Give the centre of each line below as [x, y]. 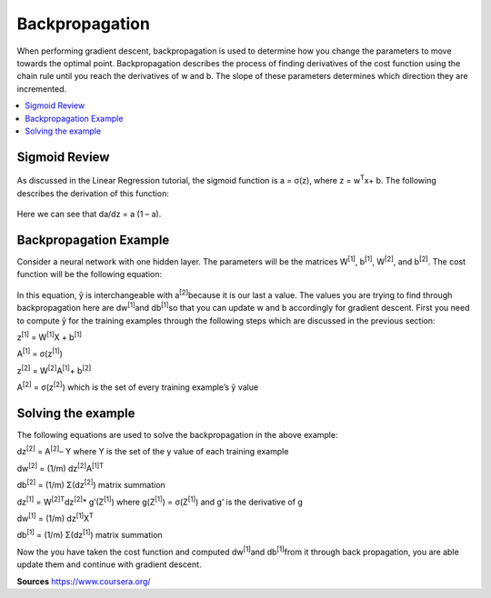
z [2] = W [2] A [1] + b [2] [54, 370]
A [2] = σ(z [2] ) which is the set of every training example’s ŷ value [138, 386]
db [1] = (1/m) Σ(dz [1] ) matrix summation [90, 534]
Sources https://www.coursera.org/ [84, 581]
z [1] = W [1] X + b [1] [49, 336]
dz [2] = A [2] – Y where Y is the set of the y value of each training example [153, 451]
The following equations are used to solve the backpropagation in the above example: [177, 435]
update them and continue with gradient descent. [109, 564]
